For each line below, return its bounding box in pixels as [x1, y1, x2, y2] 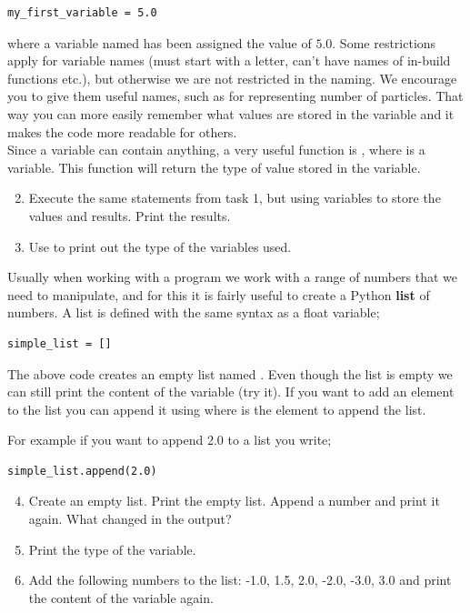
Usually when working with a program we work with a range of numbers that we [7, 267, 458, 286]
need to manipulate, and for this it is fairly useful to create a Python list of [7, 285, 430, 304]
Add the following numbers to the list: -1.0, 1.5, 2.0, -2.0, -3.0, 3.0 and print [28, 570, 452, 589]
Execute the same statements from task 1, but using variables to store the [28, 188, 441, 207]
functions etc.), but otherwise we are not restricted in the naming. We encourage [7, 68, 457, 87]
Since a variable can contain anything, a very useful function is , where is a [7, 140, 425, 159]
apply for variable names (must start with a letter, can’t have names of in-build [7, 51, 451, 70]
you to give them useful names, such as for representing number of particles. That [7, 86, 464, 106]
